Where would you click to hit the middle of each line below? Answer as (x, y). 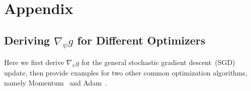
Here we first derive (34, 62)
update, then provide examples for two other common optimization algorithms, (126, 73)
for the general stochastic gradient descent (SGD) (158, 62)
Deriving (27, 40)
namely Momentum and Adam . (56, 82)
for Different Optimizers (141, 40)
